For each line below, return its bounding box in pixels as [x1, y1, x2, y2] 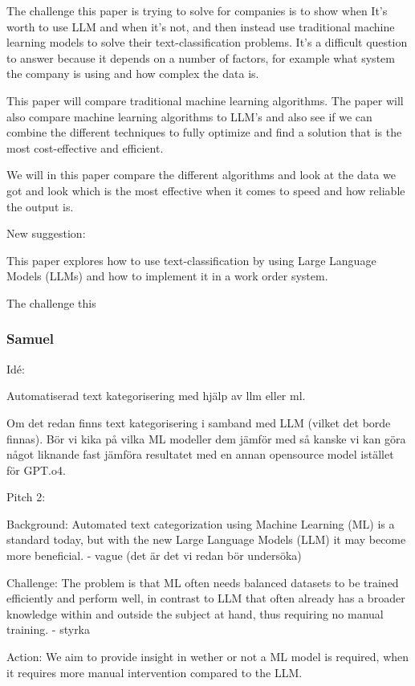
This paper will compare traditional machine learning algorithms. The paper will [6, 92, 404, 108]
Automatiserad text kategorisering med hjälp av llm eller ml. [6, 387, 306, 404]
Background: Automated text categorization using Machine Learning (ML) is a [6, 515, 395, 532]
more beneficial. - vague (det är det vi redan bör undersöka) [6, 547, 302, 564]
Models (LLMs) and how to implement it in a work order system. [6, 267, 328, 284]
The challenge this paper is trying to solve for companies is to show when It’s [6, 2, 388, 18]
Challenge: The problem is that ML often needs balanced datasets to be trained [6, 574, 399, 590]
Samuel [6, 329, 55, 349]
